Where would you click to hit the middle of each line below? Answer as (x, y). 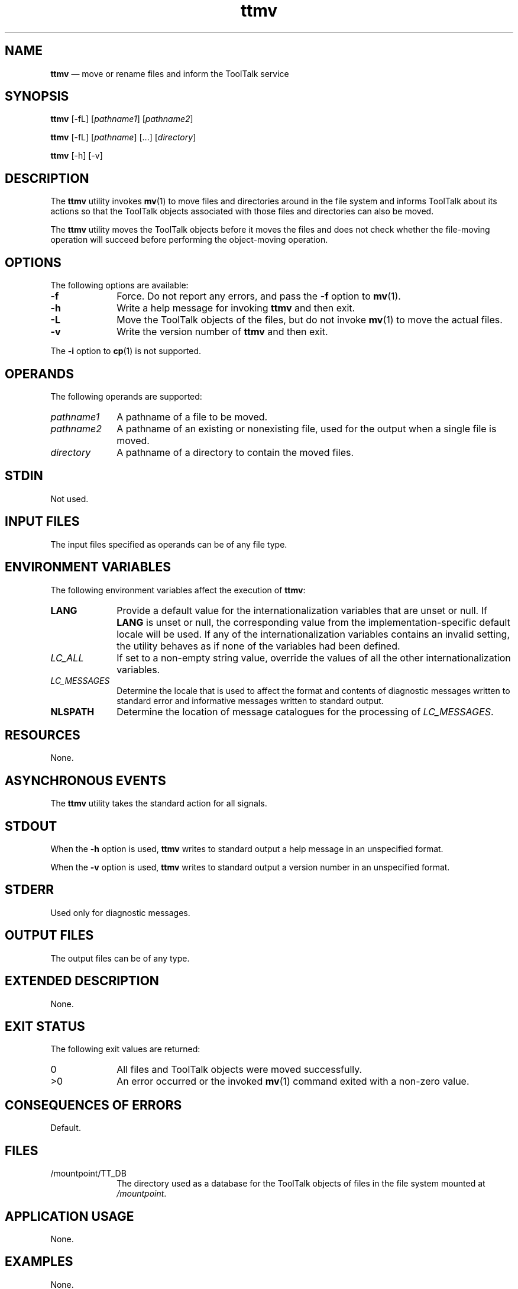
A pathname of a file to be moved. (192, 417)
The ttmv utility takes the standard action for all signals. (159, 803)
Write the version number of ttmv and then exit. (222, 332)
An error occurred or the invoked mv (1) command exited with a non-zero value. (293, 1081)
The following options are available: (119, 285)
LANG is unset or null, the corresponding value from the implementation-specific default (313, 622)
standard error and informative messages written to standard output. (250, 700)
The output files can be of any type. (120, 958)
